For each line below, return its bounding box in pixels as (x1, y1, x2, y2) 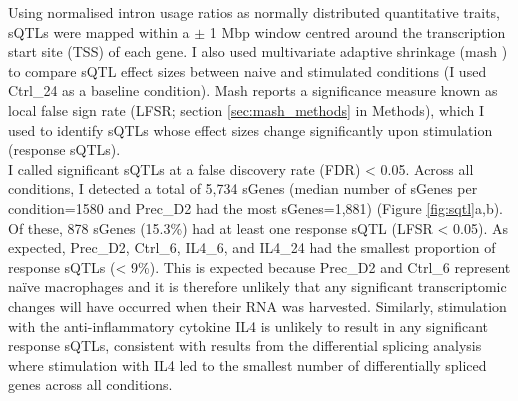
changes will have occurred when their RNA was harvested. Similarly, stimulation (8, 295, 507, 316)
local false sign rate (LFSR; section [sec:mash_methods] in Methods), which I (8, 99, 484, 120)
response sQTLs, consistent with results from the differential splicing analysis (8, 335, 482, 356)
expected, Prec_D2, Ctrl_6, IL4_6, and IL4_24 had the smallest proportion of (8, 237, 496, 258)
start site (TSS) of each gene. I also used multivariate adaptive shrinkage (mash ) (8, 41, 508, 62)
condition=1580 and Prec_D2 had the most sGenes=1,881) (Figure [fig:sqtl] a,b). (8, 197, 504, 218)
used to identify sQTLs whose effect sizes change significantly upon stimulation (8, 119, 493, 140)
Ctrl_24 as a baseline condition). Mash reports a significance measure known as (8, 80, 498, 101)
